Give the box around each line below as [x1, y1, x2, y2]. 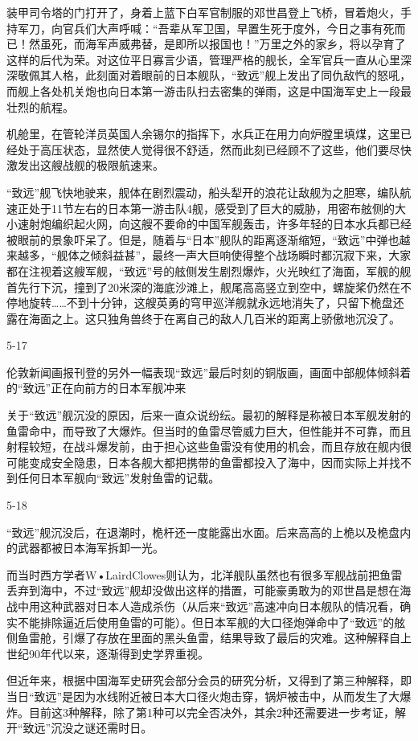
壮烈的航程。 [6, 98, 74, 115]
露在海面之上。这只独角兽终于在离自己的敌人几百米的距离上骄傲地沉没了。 [6, 309, 400, 326]
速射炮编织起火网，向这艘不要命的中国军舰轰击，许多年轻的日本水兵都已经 [17, 215, 412, 232]
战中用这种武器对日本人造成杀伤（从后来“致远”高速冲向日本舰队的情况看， [6, 598, 400, 614]
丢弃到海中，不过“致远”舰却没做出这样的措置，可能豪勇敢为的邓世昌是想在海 [6, 582, 412, 599]
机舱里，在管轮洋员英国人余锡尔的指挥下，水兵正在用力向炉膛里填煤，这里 [6, 125, 400, 142]
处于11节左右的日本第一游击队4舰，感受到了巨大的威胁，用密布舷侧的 [28, 199, 395, 216]
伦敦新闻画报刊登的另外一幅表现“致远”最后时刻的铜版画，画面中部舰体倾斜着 [6, 363, 412, 380]
